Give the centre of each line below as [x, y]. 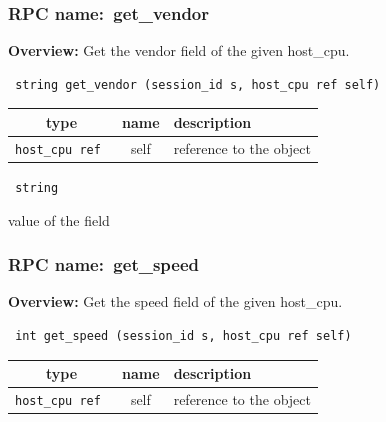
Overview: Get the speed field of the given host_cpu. [175, 301]
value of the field [59, 219]
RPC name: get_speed [104, 264]
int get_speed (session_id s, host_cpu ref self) [183, 335]
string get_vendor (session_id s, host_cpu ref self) [198, 84]
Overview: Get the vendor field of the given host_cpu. [179, 50]
